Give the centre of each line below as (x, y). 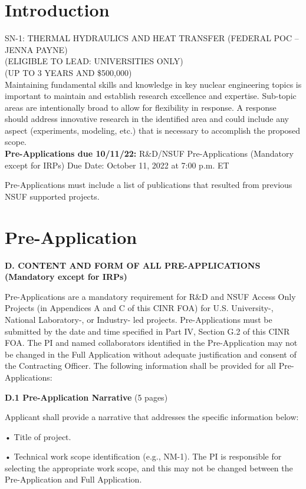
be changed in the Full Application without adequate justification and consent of (151, 354)
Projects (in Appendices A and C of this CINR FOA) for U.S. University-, (139, 308)
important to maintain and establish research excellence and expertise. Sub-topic (151, 96)
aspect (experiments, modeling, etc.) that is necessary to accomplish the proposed (153, 130)
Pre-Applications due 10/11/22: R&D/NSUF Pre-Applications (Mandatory (149, 153)
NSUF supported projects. (52, 196)
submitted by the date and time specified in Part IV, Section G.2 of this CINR (147, 331)
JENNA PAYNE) (36, 49)
